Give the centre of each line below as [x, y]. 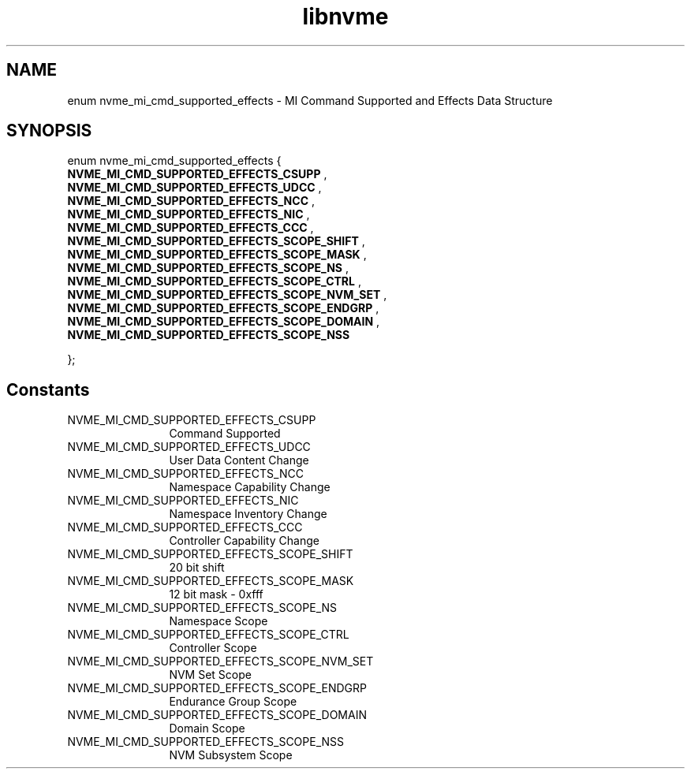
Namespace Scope [219, 621]
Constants [48, 389]
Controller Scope [213, 648]
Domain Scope [207, 728]
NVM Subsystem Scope [231, 755]
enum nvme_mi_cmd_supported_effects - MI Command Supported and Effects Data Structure [310, 100]
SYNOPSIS [49, 131]
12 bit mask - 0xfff [216, 594]
